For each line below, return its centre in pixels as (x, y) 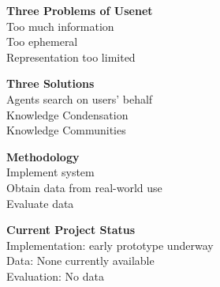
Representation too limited (71, 57)
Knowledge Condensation (67, 114)
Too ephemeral (42, 42)
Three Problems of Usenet (80, 10)
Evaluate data (40, 203)
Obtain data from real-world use (84, 187)
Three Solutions (50, 83)
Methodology (43, 156)
